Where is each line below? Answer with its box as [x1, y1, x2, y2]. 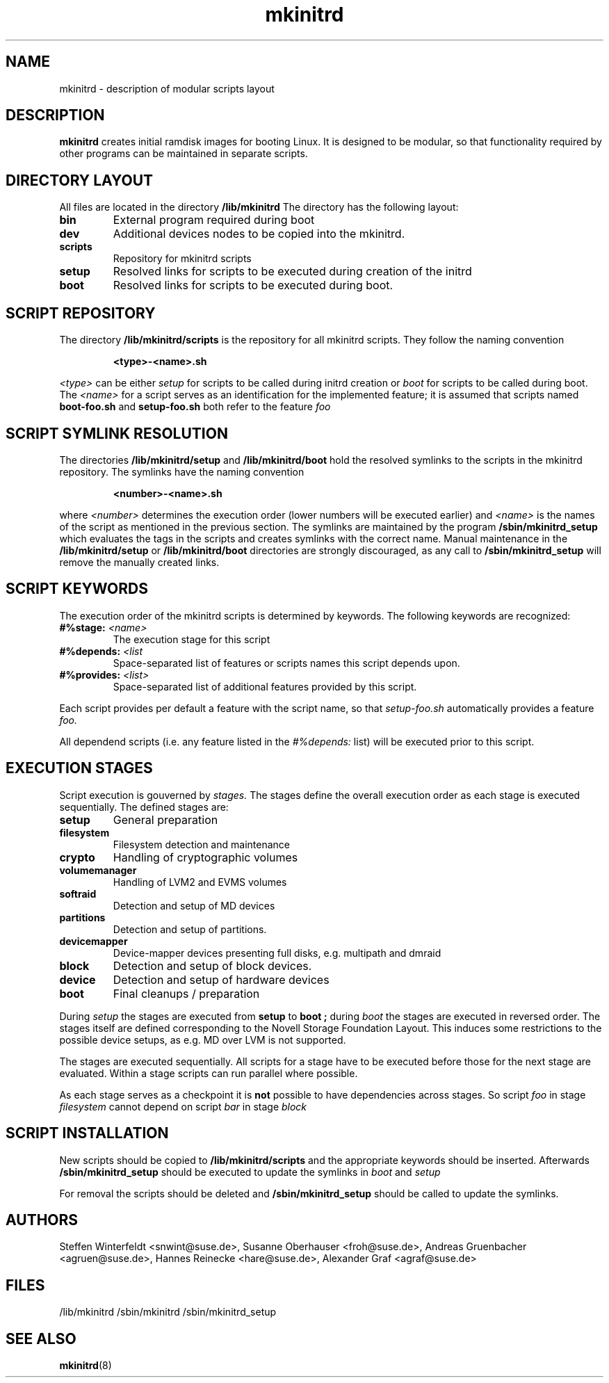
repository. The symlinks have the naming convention [59, 465, 304, 478]
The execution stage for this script [113, 633, 270, 645]
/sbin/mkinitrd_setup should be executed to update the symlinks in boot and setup [59, 1165, 441, 1178]
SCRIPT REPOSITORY [6, 304, 156, 322]
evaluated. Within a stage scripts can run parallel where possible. [59, 1067, 358, 1079]
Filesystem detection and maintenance [113, 838, 290, 850]
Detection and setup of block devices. [113, 958, 312, 973]
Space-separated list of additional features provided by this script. [113, 680, 417, 693]
